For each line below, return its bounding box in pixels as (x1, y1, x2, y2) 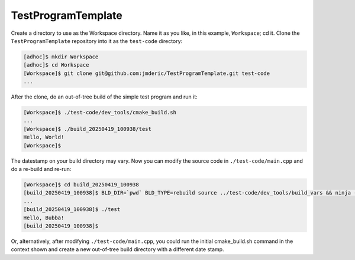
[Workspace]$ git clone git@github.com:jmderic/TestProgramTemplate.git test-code (23, 70, 270, 77)
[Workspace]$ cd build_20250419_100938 (23, 181, 139, 188)
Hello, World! (23, 134, 64, 141)
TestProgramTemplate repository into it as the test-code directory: (11, 37, 183, 44)
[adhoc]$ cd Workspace (23, 62, 89, 68)
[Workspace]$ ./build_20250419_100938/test (23, 126, 152, 132)
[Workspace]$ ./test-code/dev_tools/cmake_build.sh (23, 109, 177, 116)
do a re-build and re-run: (11, 166, 72, 172)
